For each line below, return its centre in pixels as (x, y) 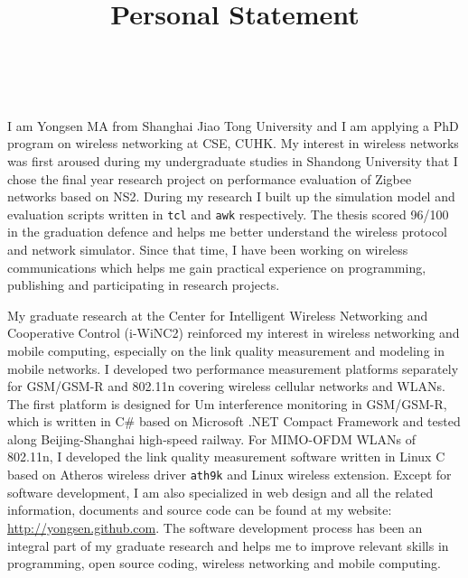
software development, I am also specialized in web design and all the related (220, 492)
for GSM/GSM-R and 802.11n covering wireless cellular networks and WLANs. (226, 386)
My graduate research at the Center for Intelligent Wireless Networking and (218, 315)
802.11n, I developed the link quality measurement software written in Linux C (226, 457)
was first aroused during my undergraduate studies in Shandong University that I (233, 160)
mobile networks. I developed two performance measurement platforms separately (233, 368)
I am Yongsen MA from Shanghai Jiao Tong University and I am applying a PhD (233, 125)
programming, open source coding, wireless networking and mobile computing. (224, 563)
